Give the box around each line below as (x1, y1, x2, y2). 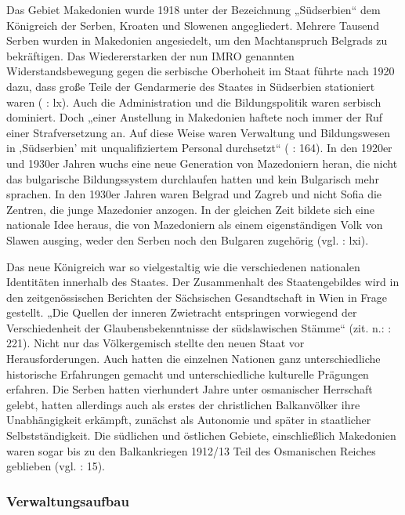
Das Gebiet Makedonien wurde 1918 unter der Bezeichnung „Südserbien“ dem (6, 2, 381, 17)
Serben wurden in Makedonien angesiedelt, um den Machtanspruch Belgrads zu (6, 32, 388, 49)
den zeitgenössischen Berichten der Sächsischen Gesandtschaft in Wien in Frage (6, 288, 388, 305)
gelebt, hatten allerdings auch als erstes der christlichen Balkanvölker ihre (6, 396, 360, 412)
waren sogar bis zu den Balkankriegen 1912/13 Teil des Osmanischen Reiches (6, 442, 376, 459)
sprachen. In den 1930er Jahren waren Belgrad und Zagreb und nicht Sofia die (6, 186, 382, 202)
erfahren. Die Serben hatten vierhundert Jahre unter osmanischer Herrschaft (6, 381, 373, 397)
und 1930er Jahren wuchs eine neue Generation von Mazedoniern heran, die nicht (6, 154, 398, 171)
